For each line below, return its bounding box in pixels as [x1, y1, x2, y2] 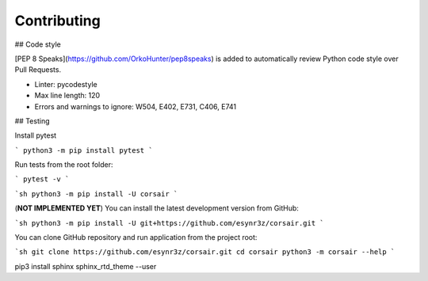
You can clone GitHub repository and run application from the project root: [14, 233, 258, 242]
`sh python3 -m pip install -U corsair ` [14, 189, 178, 198]
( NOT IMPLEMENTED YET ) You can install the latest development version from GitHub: [14, 203, 299, 213]
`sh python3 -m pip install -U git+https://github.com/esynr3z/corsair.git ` [14, 218, 324, 227]
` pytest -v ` [14, 175, 70, 184]
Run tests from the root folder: [14, 160, 113, 169]
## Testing [14, 116, 50, 126]
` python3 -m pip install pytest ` [14, 146, 154, 154]
